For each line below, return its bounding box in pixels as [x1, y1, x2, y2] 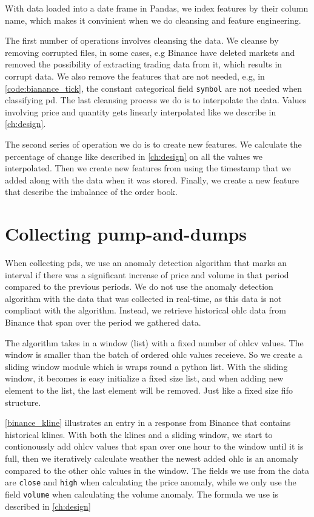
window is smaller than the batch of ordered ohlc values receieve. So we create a [5, 348, 302, 361]
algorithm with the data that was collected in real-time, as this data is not [5, 292, 282, 304]
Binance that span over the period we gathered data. [5, 316, 201, 329]
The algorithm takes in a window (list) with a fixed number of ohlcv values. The [5, 336, 304, 349]
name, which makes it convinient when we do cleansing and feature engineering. [5, 13, 301, 26]
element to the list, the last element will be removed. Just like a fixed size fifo [5, 384, 293, 397]
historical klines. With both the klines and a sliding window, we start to [5, 428, 273, 440]
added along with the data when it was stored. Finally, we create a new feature [5, 173, 299, 186]
